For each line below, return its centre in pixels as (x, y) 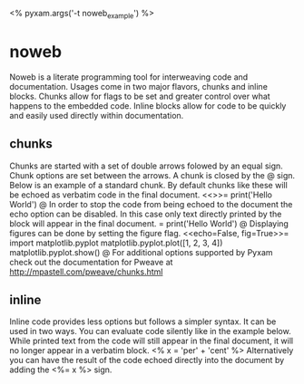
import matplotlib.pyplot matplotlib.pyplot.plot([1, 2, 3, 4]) (116, 243)
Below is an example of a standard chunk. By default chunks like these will (148, 185)
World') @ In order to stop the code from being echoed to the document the (151, 204)
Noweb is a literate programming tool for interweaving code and (129, 77)
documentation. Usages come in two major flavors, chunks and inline (138, 86)
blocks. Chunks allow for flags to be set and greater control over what (140, 96)
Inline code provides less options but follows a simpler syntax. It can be (143, 322)
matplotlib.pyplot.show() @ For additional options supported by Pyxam (142, 252)
